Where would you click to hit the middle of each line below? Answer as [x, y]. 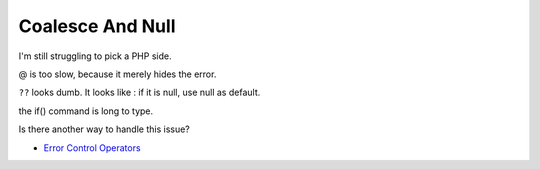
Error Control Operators [92, 147]
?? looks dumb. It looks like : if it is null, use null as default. [139, 92]
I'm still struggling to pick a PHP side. [95, 56]
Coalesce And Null [97, 26]
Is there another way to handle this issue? [104, 129]
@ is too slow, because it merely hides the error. [117, 74]
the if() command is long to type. [86, 111]
